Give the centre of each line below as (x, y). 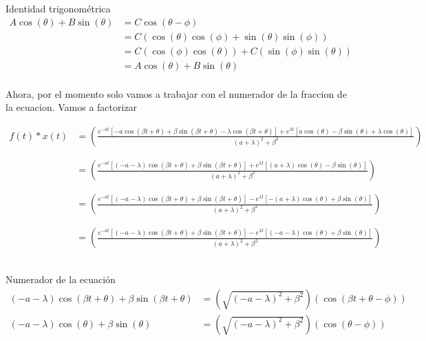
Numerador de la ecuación (61, 279)
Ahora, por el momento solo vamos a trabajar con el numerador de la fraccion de (176, 93)
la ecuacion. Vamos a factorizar (72, 107)
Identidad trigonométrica (58, 8)
